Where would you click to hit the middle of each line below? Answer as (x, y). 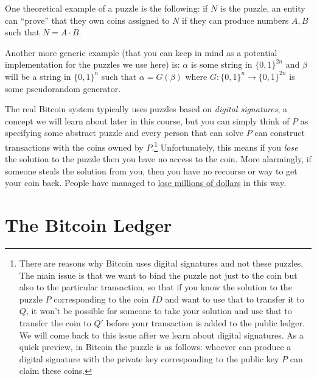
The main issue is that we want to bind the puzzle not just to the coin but (158, 275)
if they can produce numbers (235, 20)
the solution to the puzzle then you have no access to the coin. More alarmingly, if (158, 159)
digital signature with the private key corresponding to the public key (149, 358)
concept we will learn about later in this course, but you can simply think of (147, 120)
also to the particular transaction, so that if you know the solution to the (155, 287)
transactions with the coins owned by (74, 147)
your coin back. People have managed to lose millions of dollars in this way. (146, 183)
